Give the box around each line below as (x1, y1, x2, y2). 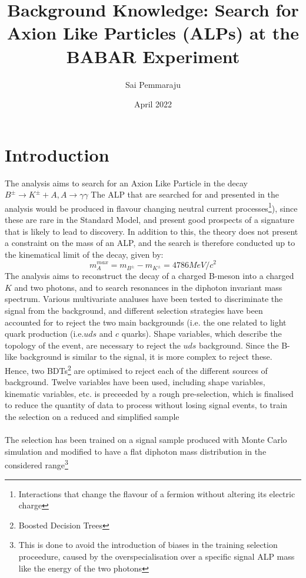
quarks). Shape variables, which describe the (121, 327, 282, 340)
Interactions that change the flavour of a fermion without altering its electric (18, 487, 295, 500)
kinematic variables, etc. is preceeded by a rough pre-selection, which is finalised (5, 387, 294, 399)
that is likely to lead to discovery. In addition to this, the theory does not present (5, 225, 298, 237)
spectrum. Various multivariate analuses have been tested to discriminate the (5, 293, 283, 305)
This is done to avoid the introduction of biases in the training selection (18, 538, 278, 551)
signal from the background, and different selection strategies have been (5, 304, 263, 317)
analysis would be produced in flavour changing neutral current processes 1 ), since (5, 200, 298, 214)
